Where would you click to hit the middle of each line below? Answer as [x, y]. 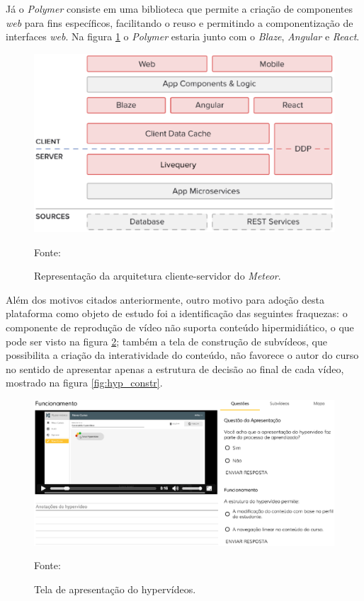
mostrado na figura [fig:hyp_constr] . [84, 383]
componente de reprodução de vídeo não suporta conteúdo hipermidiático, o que [180, 327]
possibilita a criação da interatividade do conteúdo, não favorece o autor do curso [182, 355]
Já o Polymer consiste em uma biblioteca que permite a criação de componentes [179, 8]
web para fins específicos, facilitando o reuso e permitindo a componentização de [180, 22]
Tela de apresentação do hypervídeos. [115, 589]
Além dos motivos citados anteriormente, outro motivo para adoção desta [165, 299]
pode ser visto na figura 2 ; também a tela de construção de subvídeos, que [166, 341]
